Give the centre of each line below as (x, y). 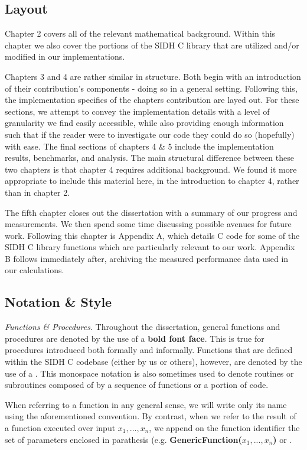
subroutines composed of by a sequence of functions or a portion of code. (137, 385)
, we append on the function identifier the (224, 428)
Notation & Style (58, 302)
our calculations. (35, 270)
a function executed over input (60, 428)
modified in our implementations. (65, 56)
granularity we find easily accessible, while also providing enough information (144, 123)
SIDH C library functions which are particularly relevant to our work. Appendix (150, 247)
